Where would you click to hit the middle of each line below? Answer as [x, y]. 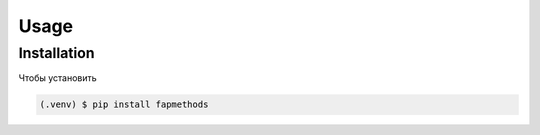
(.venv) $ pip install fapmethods [124, 104]
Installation [56, 53]
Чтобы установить [57, 78]
